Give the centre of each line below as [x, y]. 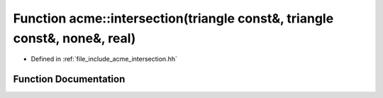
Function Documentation [69, 79]
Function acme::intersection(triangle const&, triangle [173, 18]
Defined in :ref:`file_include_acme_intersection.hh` [104, 59]
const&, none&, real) [74, 38]
